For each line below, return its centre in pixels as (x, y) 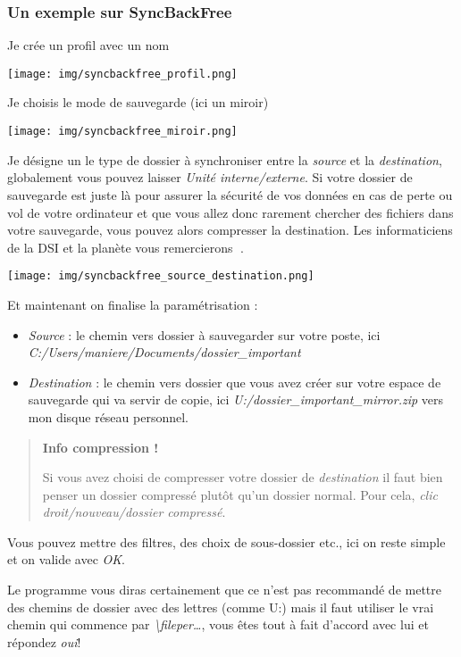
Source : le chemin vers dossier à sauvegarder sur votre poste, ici (204, 334)
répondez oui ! (44, 641)
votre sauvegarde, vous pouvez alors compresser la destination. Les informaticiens (230, 230)
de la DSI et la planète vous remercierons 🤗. (126, 247)
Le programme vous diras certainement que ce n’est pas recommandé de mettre (224, 590)
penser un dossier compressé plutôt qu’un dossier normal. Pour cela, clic (240, 494)
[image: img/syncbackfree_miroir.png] (122, 132)
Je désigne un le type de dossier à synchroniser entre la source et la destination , (225, 159)
